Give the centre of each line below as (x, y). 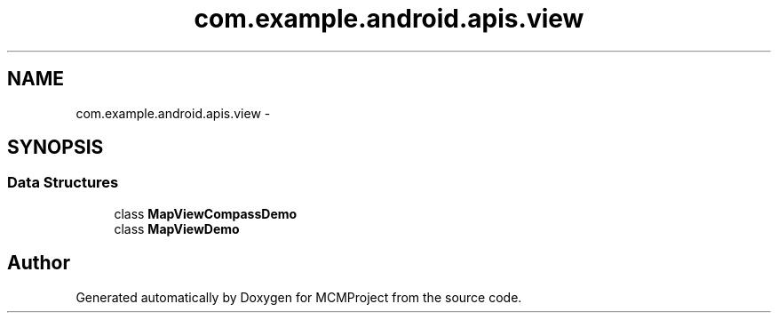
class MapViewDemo (177, 228)
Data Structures (63, 183)
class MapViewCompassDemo (206, 213)
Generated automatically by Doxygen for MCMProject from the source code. (299, 297)
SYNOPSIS (56, 148)
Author (39, 263)
